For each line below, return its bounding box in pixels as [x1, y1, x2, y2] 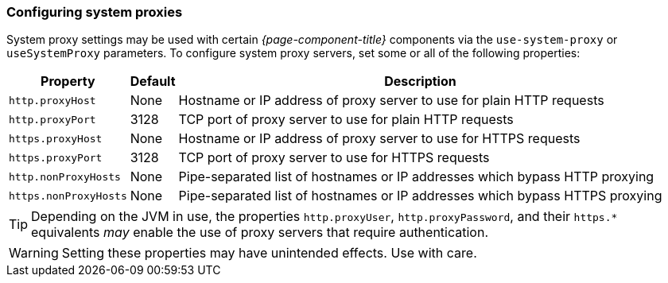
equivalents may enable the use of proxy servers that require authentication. [31, 224, 489, 241]
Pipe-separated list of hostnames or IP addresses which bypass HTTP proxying [178, 169, 654, 185]
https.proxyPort [9, 151, 103, 164]
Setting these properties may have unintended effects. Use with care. [61, 245, 477, 262]
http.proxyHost [9, 94, 96, 107]
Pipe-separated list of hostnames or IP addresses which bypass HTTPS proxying [178, 188, 662, 204]
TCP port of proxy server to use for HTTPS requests [178, 149, 490, 166]
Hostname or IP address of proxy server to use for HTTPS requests [178, 130, 581, 147]
